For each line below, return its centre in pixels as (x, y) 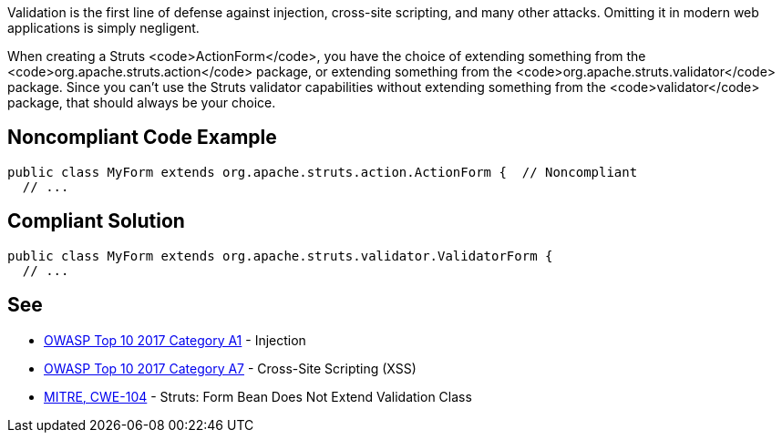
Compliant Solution (96, 221)
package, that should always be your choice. (142, 102)
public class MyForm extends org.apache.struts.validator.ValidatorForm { (280, 256)
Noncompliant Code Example (142, 138)
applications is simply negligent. (103, 28)
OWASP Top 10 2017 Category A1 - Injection (175, 340)
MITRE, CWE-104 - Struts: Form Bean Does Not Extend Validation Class (258, 396)
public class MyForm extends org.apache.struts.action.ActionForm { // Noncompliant (323, 172)
